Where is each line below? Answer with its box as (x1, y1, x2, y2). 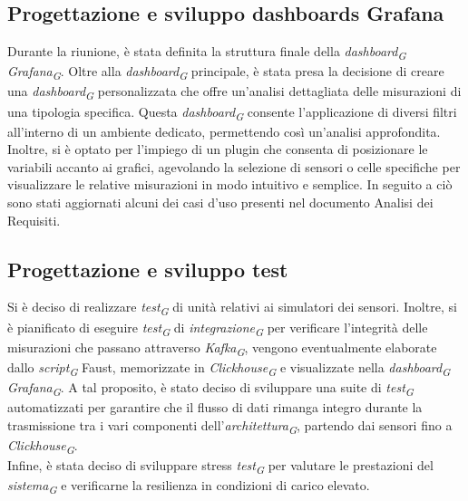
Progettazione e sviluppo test (7, 255, 288, 283)
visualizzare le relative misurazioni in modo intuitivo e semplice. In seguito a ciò (7, 175, 453, 194)
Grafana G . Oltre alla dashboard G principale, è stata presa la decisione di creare (7, 62, 444, 83)
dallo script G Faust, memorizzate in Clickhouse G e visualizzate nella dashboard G (7, 357, 451, 379)
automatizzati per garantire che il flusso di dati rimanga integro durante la (7, 398, 423, 417)
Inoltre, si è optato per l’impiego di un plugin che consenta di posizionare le (7, 140, 428, 159)
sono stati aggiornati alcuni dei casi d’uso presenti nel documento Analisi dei (7, 193, 434, 212)
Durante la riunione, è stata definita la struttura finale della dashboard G (7, 42, 406, 63)
